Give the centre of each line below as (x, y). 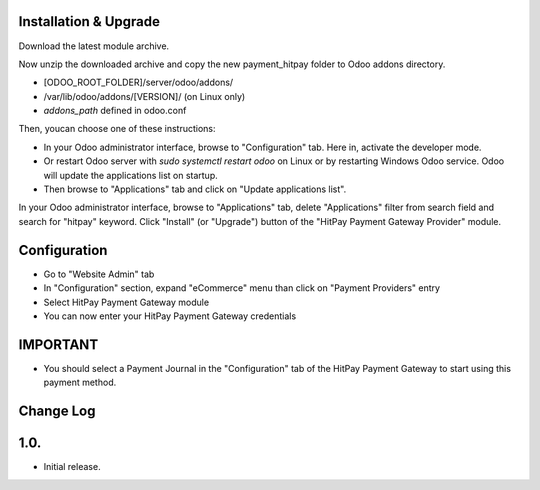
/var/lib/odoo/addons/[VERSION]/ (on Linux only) (144, 96)
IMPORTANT (58, 344)
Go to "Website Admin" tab (99, 274)
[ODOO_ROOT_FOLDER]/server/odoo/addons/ (138, 82)
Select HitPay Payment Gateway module (126, 302)
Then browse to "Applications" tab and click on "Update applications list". (195, 189)
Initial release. (72, 467)
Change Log (57, 411)
